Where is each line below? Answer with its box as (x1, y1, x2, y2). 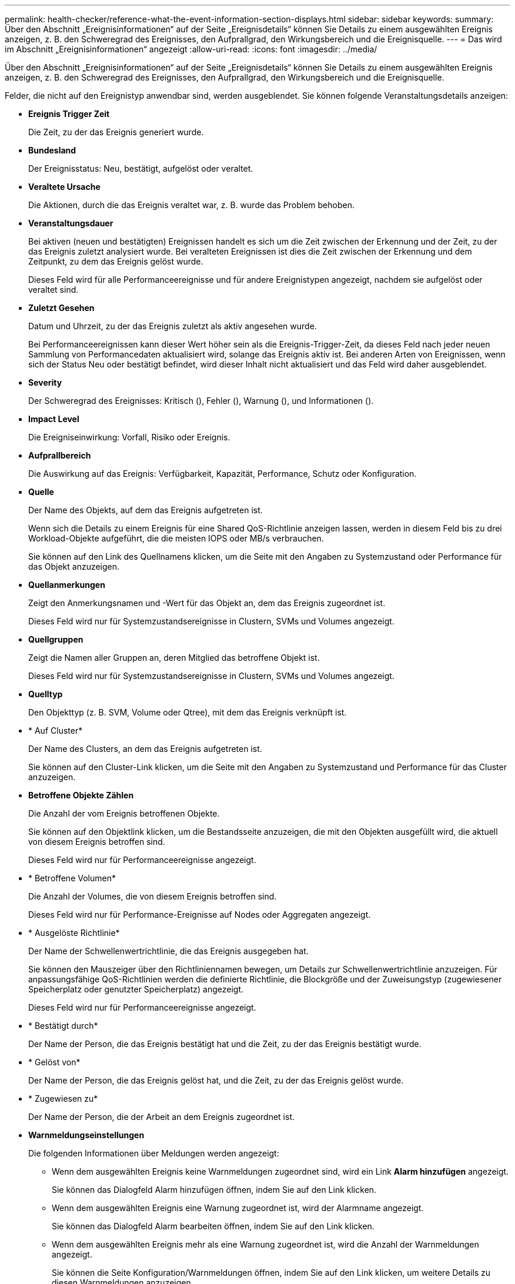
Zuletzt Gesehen (28, 303, 95, 313)
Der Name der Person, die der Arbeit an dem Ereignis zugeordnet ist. (28, 1112, 295, 1122)
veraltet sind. (28, 285, 79, 295)
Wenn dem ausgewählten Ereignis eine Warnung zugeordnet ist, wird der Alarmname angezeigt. (52, 1203, 424, 1213)
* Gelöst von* (28, 1057, 81, 1067)
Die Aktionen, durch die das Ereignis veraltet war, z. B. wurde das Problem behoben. (28, 200, 355, 210)
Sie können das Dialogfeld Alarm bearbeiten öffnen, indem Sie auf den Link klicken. (52, 1221, 374, 1231)
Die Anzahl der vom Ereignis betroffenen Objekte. (28, 808, 220, 818)
